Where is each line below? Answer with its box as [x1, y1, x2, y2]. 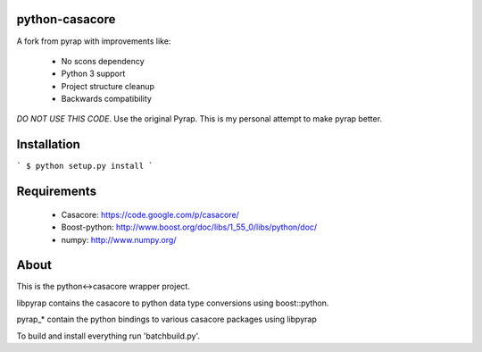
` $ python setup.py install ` [16, 161, 154, 172]
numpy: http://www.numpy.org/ [61, 234, 177, 245]
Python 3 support [61, 68, 126, 80]
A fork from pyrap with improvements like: [16, 36, 171, 46]
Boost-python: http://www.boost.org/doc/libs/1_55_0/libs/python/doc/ [61, 222, 318, 232]
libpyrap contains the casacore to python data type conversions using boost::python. [16, 298, 329, 308]
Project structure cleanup [61, 80, 155, 91]
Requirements [16, 184, 97, 199]
